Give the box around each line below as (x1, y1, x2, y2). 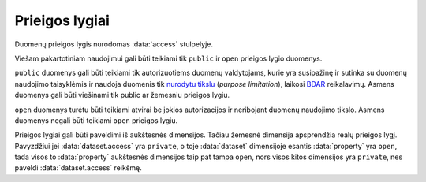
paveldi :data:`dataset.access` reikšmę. (14, 163, 142, 173)
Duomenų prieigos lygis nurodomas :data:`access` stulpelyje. (14, 39, 213, 49)
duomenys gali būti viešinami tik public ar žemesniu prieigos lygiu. (14, 91, 230, 100)
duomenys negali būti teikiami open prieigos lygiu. (14, 115, 178, 125)
